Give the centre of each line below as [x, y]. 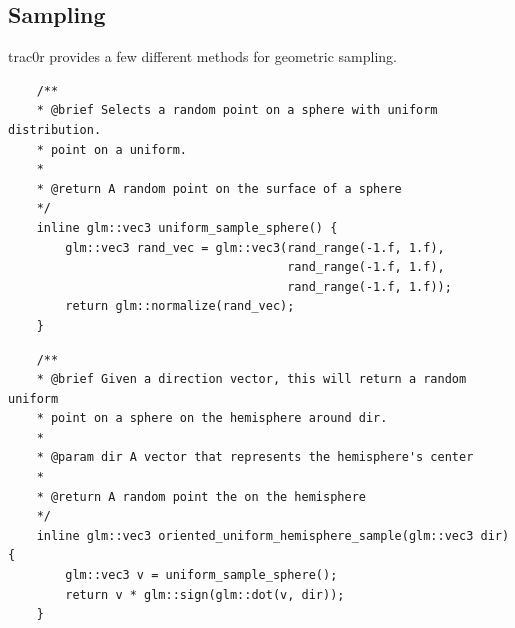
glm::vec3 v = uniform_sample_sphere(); [201, 575]
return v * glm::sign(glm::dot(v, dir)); [205, 594]
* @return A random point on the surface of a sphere [219, 188]
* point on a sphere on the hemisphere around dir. [212, 418]
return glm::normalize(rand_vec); [180, 306]
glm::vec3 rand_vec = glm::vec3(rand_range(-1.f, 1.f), [255, 247]
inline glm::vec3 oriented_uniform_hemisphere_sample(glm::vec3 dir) [273, 535]
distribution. [55, 129]
